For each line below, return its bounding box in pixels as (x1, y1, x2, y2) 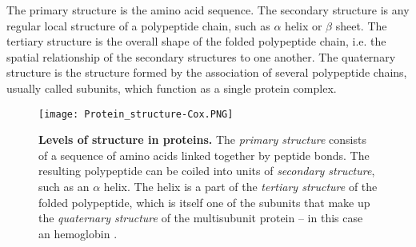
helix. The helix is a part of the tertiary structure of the (103, 178, 378, 194)
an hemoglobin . (38, 225, 118, 241)
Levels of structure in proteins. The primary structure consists (38, 131, 366, 148)
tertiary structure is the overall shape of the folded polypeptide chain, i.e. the (6, 33, 386, 50)
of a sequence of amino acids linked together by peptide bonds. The (38, 146, 370, 163)
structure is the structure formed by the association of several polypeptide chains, (6, 64, 407, 81)
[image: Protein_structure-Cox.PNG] (38, 108, 234, 120)
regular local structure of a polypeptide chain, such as (6, 17, 270, 34)
